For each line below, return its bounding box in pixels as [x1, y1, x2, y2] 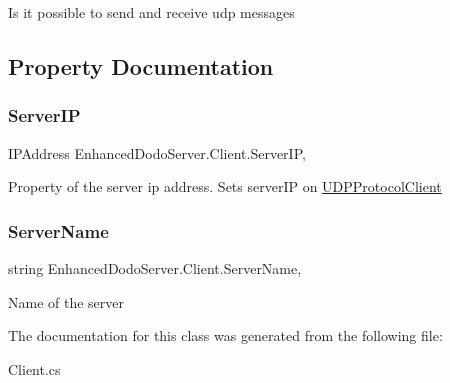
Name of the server [8, 291, 125, 312]
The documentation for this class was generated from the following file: [8, 325, 443, 346]
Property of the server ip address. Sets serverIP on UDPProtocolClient [8, 176, 442, 197]
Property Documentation [8, 50, 274, 81]
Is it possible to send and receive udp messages [8, 2, 295, 22]
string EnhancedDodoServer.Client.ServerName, [8, 258, 302, 278]
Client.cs [8, 358, 61, 379]
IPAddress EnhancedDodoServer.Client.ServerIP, [8, 142, 306, 163]
